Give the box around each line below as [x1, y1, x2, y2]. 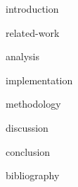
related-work [6, 25, 60, 40]
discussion [6, 120, 48, 135]
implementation [6, 72, 73, 87]
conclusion [6, 144, 51, 159]
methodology [6, 96, 61, 111]
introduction [6, 1, 59, 16]
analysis [6, 49, 39, 64]
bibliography [6, 168, 60, 183]
